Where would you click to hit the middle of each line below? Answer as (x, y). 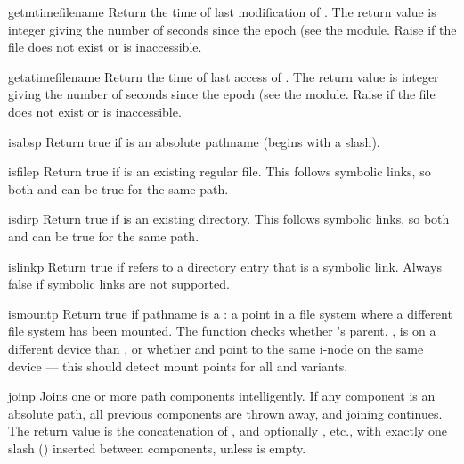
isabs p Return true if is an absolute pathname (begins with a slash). (194, 141)
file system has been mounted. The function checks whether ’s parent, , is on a (222, 331)
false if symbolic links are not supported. (119, 284)
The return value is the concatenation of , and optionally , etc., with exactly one (228, 431)
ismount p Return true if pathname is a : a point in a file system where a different (230, 313)
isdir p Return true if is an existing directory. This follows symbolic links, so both (229, 219)
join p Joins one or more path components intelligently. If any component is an (222, 396)
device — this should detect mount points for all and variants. (178, 366)
